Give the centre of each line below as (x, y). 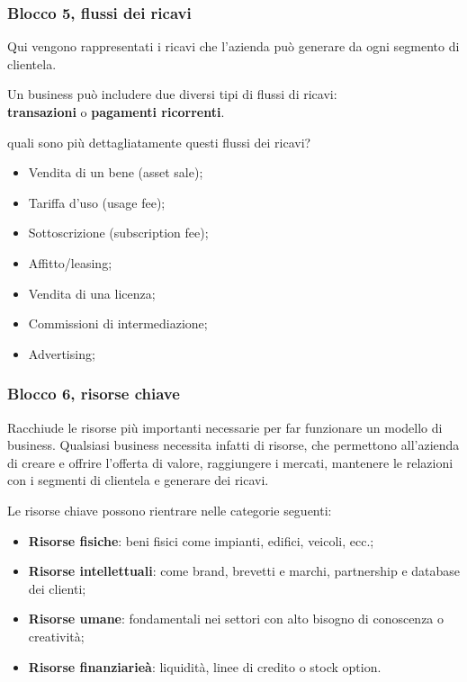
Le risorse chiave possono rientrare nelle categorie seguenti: (170, 510)
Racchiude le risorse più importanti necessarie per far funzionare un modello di (225, 427)
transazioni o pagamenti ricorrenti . (116, 112)
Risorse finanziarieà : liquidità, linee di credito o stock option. (205, 666)
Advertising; (62, 353)
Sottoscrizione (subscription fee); (118, 233)
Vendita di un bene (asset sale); (116, 172)
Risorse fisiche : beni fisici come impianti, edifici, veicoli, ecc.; (201, 540)
